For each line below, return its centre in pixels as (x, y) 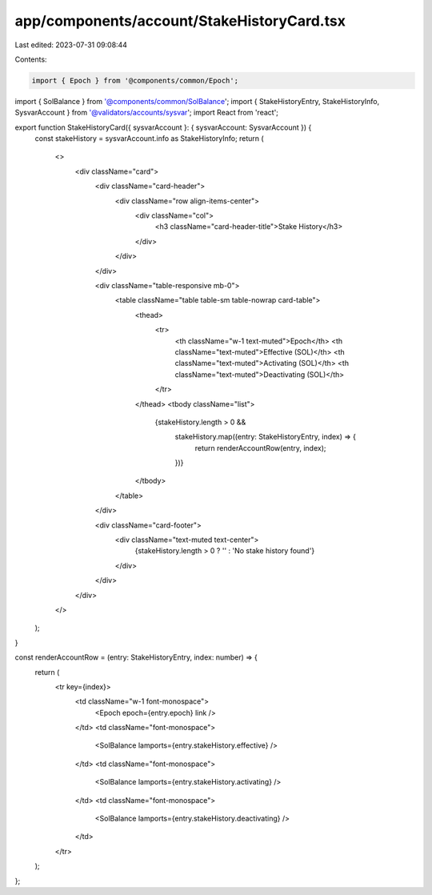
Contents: (31, 59)
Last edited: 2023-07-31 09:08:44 (71, 45)
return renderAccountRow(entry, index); (260, 447)
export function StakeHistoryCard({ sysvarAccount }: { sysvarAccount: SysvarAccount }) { (163, 127)
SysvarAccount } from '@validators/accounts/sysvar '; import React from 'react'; (147, 113)
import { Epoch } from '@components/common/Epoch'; (135, 80)
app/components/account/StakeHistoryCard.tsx (180, 21)
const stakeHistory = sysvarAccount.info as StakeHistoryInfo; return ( (149, 138)
